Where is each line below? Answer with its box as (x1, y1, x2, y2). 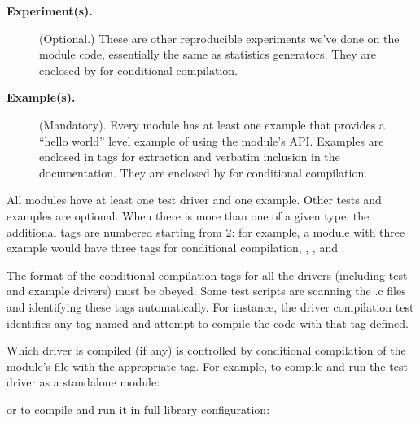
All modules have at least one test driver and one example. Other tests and (7, 191, 382, 208)
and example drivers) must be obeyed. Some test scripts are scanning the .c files (7, 282, 406, 299)
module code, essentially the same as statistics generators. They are (39, 46, 377, 63)
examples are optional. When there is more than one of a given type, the (7, 207, 370, 224)
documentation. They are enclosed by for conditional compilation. (39, 164, 368, 181)
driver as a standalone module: (7, 373, 160, 390)
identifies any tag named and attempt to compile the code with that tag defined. (7, 314, 409, 331)
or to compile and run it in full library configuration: (7, 400, 270, 417)
